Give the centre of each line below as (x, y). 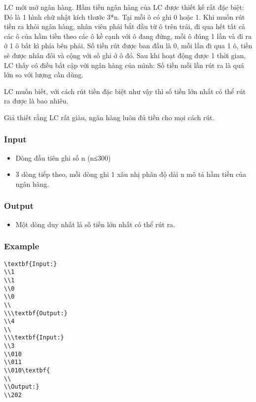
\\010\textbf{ (27, 371)
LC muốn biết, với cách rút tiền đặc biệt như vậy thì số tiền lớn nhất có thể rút (125, 91)
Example (22, 246)
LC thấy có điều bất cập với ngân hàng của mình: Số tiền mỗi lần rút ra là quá (124, 65)
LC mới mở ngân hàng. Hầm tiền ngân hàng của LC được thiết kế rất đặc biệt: (124, 7)
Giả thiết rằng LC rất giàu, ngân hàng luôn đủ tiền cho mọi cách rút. (109, 117)
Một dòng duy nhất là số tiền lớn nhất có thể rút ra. (95, 224)
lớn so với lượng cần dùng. (44, 75)
